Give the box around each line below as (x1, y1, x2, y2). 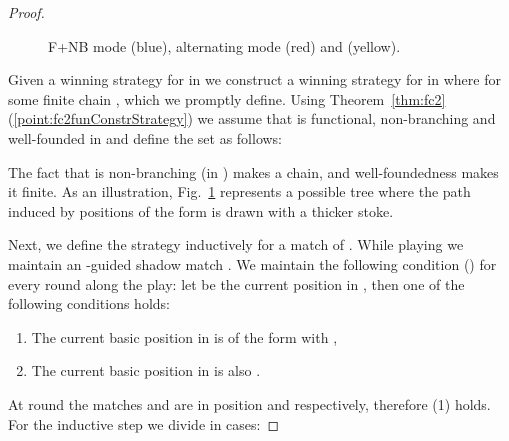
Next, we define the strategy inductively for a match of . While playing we (8, 234, 464, 255)
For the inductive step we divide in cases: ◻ (8, 413, 280, 434)
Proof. (8, 2, 45, 22)
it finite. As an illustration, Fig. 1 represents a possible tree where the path (8, 181, 471, 202)
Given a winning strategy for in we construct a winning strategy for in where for (8, 69, 501, 90)
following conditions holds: (8, 293, 170, 314)
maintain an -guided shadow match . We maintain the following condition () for (8, 253, 497, 274)
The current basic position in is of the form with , (31, 326, 338, 347)
